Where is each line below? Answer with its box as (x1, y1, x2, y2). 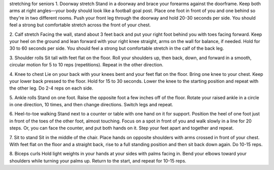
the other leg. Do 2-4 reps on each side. (9, 85, 93, 91)
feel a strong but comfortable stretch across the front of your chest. (9, 22, 151, 28)
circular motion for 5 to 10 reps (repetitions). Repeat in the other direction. (9, 62, 163, 68)
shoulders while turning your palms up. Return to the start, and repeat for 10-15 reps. (9, 157, 187, 164)
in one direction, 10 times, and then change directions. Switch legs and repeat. (9, 102, 174, 108)
